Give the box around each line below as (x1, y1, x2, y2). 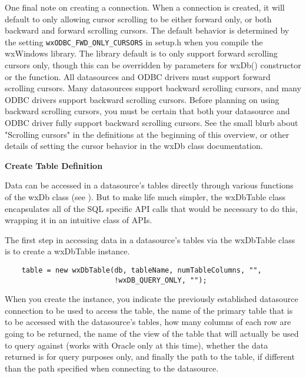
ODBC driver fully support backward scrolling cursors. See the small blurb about (5, 117, 298, 128)
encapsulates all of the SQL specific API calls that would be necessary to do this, (5, 202, 298, 214)
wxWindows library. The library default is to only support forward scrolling (5, 47, 278, 59)
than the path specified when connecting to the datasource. (5, 362, 219, 374)
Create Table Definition (5, 159, 103, 171)
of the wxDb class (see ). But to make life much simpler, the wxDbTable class (5, 190, 286, 203)
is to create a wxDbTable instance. (5, 245, 130, 257)
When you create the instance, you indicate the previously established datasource (5, 293, 298, 305)
